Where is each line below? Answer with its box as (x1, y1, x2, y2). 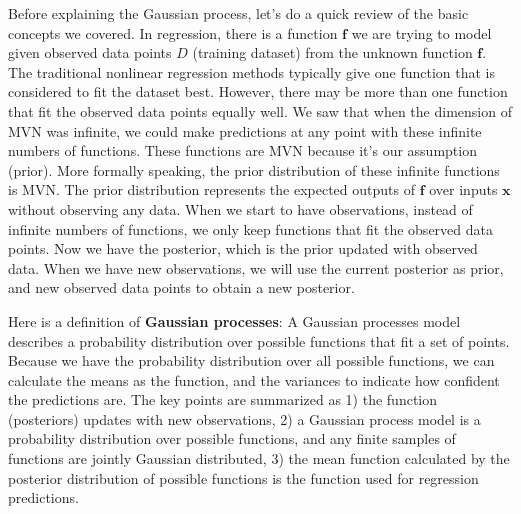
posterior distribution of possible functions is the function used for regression (8, 467, 479, 488)
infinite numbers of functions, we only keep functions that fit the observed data (8, 218, 493, 239)
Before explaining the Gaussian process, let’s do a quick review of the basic (8, 3, 469, 23)
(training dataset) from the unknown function (192, 42, 473, 63)
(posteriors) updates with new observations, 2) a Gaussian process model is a (8, 408, 481, 429)
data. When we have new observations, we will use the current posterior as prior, (8, 257, 504, 278)
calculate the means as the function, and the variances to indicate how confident (8, 369, 500, 390)
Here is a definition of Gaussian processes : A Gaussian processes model (8, 310, 461, 331)
